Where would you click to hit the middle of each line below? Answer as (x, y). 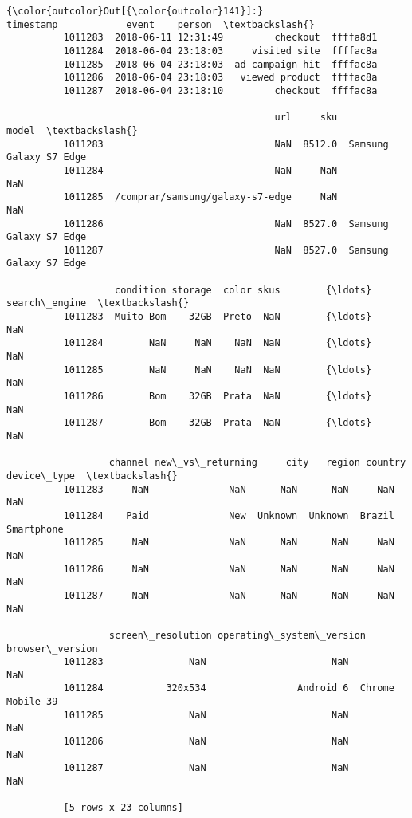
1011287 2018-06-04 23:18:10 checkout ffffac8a (220, 90)
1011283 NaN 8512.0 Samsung (226, 144)
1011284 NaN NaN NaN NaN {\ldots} (218, 343)
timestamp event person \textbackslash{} (161, 24)
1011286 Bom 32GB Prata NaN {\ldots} (218, 397)
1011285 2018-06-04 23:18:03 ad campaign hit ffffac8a (220, 64)
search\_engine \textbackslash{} (98, 303)
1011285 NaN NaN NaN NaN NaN (229, 543)
